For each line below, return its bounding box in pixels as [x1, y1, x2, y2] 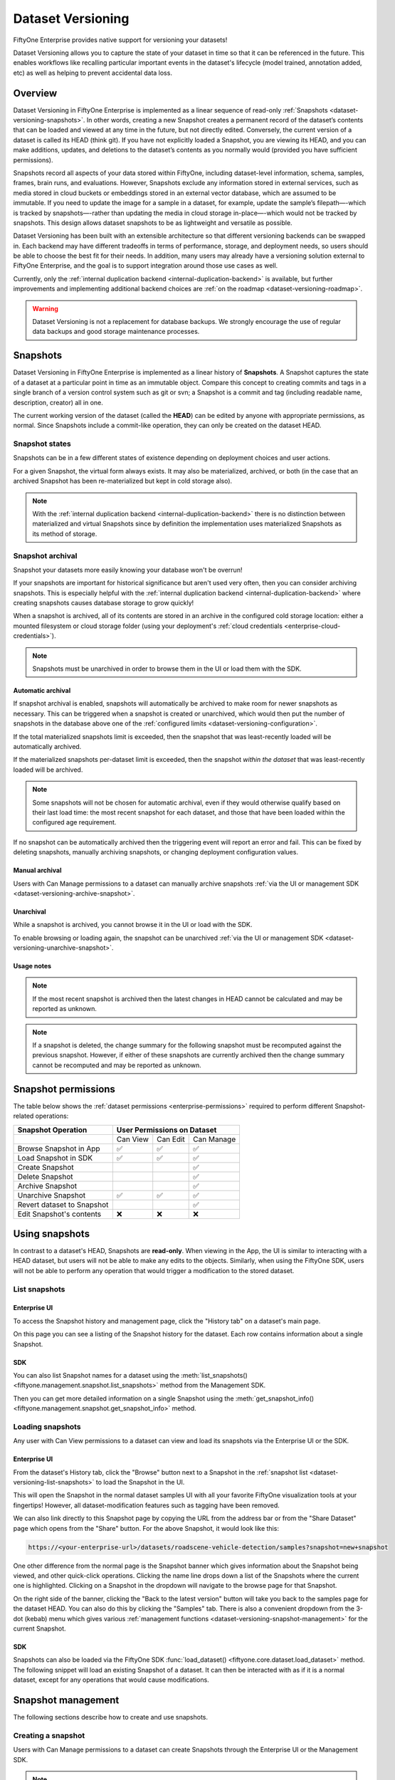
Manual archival [13, 866, 62, 875]
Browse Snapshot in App [17, 1143, 100, 1153]
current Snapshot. [13, 1624, 67, 1633]
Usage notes [13, 962, 52, 970]
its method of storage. [32, 529, 98, 538]
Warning [32, 304, 58, 313]
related [13, 1111, 34, 1121]
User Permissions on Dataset [116, 1125, 217, 1135]
